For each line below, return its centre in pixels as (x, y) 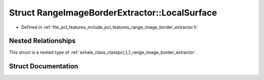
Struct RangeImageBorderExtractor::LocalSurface (113, 13)
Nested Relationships (42, 41)
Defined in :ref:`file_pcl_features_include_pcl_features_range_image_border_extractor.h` (110, 27)
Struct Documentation (44, 66)
